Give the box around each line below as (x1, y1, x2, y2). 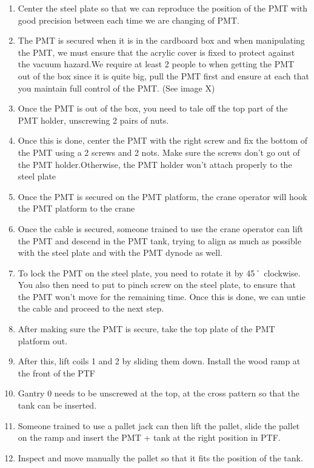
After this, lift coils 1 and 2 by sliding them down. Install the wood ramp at (18, 355, 301, 367)
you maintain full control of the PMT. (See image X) (18, 81, 215, 94)
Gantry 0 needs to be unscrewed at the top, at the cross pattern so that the (18, 387, 299, 399)
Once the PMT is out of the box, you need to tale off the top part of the (18, 102, 288, 115)
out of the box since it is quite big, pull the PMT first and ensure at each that (18, 69, 309, 82)
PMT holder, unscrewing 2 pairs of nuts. (18, 113, 169, 126)
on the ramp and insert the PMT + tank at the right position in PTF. (18, 431, 281, 444)
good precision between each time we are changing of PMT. (18, 13, 239, 26)
